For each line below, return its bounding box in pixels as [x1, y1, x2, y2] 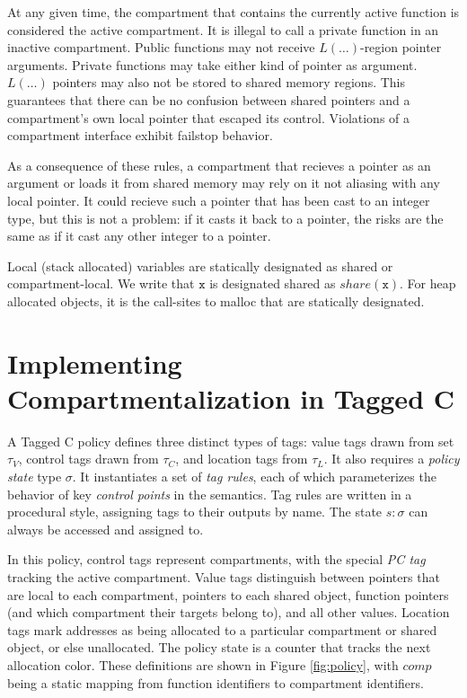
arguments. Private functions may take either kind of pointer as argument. [7, 55, 418, 74]
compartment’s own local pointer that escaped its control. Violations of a [7, 108, 410, 127]
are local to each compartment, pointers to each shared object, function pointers [7, 585, 449, 604]
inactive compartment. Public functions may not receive [7, 38, 315, 57]
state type [7, 467, 62, 485]
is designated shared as [209, 274, 336, 293]
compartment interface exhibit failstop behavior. [7, 126, 273, 145]
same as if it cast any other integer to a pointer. [7, 226, 271, 245]
